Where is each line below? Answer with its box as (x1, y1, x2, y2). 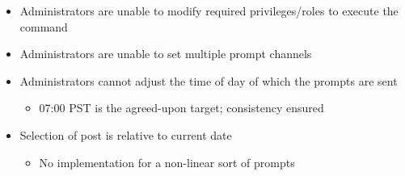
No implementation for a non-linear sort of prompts (39, 153, 295, 170)
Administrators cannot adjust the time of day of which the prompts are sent (19, 72, 398, 89)
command (19, 18, 68, 35)
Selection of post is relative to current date (19, 126, 232, 143)
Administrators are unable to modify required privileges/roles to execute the (19, 2, 399, 19)
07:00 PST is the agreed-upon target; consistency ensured (39, 99, 324, 116)
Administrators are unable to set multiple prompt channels (19, 45, 312, 62)
